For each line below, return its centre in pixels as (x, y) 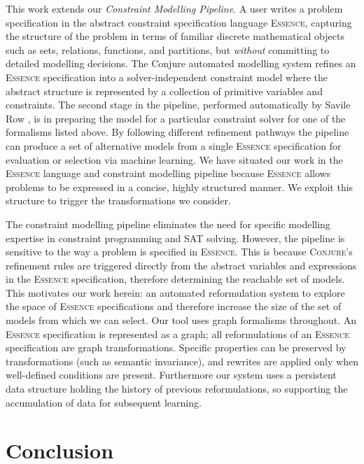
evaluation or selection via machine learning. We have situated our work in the (174, 159)
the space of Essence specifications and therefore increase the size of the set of (174, 306)
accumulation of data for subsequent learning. (104, 402)
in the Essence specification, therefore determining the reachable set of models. (175, 279)
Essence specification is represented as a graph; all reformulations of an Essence (177, 333)
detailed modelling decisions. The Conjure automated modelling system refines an (181, 63)
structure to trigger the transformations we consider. (118, 201)
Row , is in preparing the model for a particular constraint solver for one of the (176, 118)
